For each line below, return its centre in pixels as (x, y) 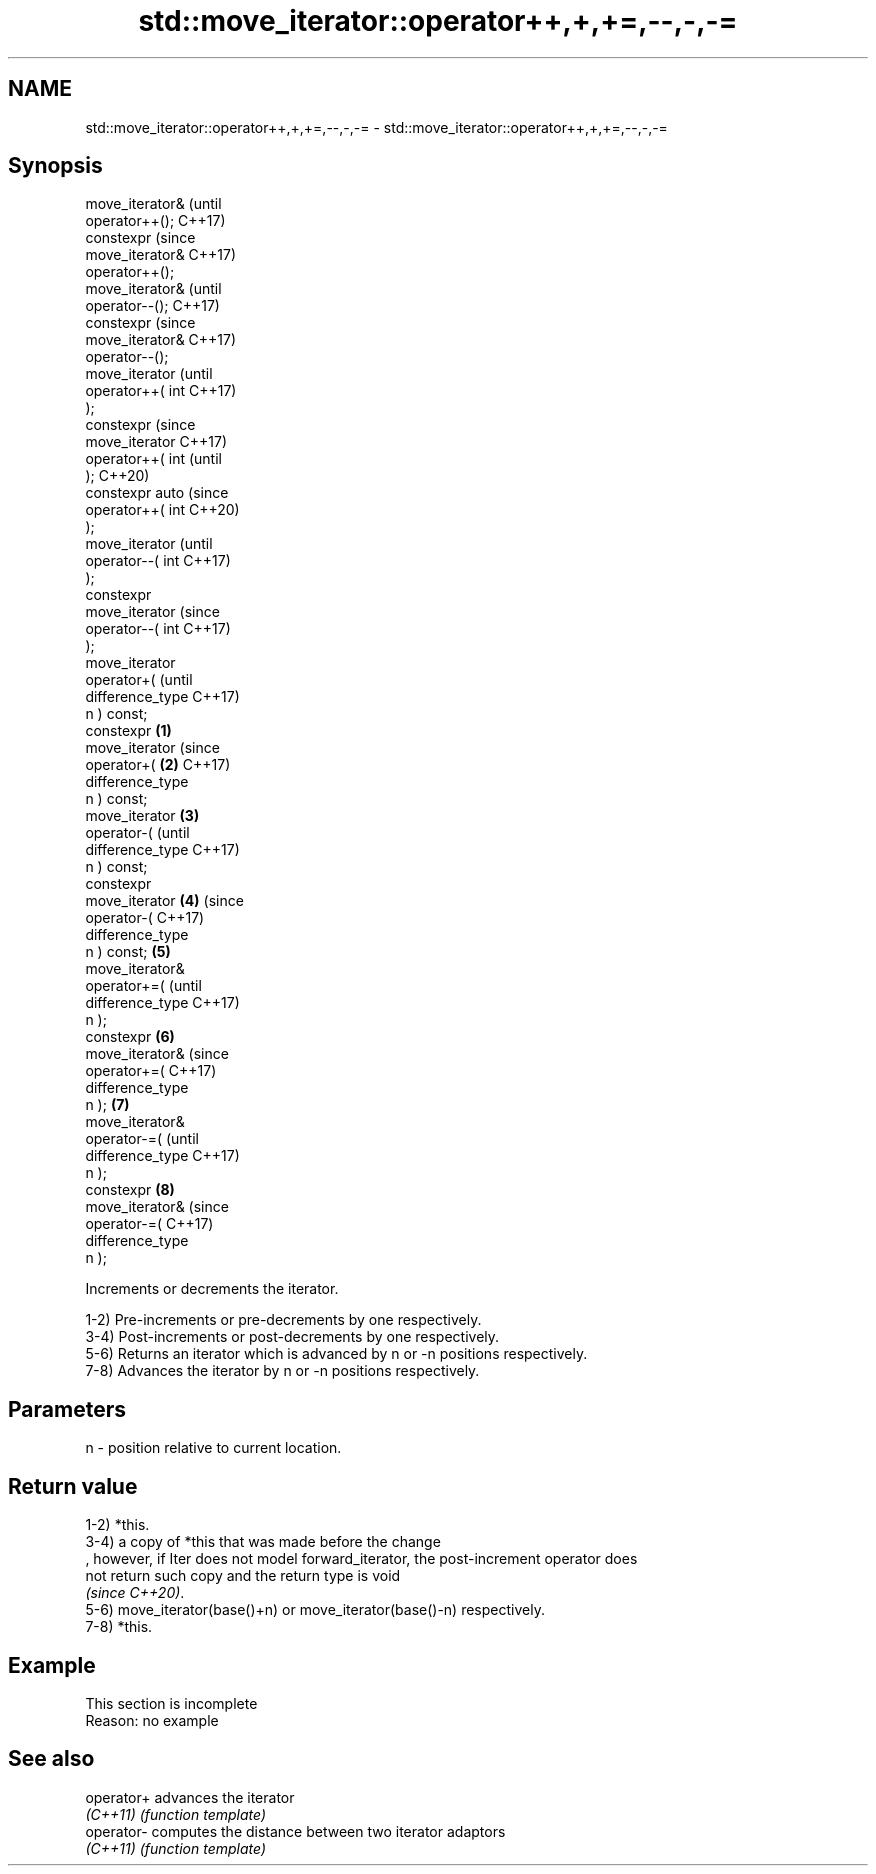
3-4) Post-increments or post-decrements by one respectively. (292, 1337)
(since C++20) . (135, 1593)
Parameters (67, 1409)
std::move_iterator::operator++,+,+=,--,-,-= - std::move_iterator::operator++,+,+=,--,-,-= (376, 127)
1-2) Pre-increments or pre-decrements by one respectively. (283, 1320)
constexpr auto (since (157, 493)
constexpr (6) (130, 1037)
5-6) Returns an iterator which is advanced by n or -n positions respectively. (336, 1354)
